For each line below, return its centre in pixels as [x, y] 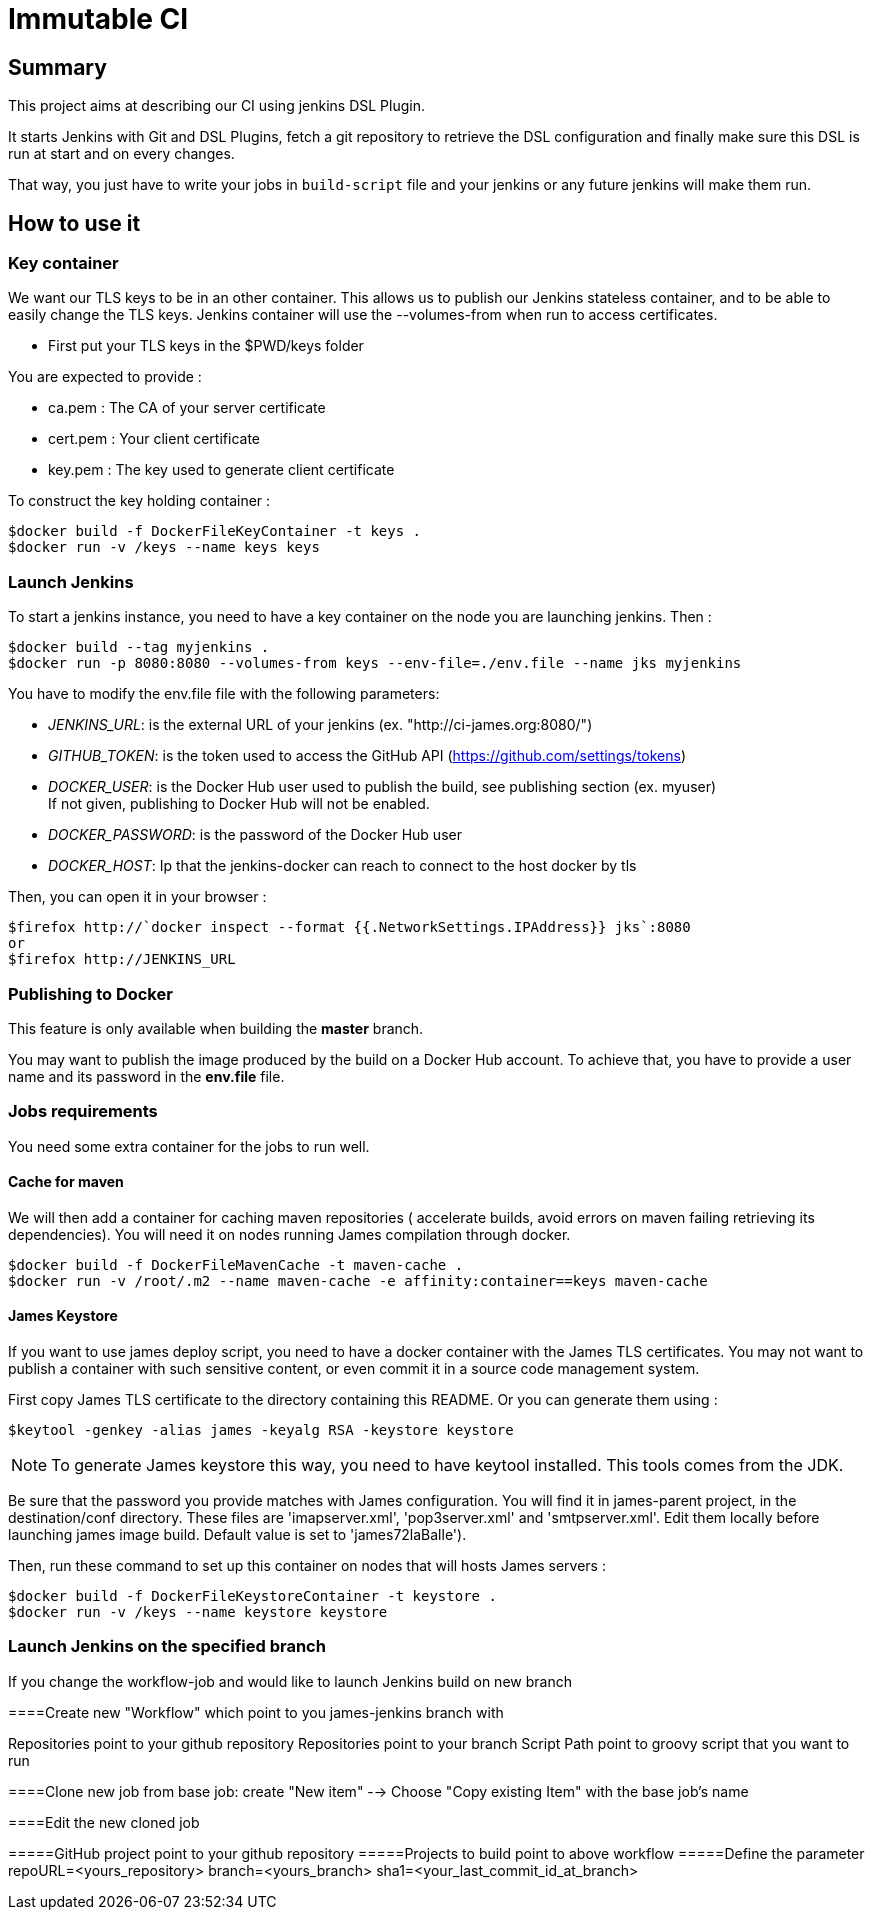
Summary [57, 67]
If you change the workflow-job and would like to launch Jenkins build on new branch [290, 1681]
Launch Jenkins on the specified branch [167, 1646]
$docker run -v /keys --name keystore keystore [198, 1612]
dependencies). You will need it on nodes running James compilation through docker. [289, 1234]
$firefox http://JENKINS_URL [122, 959]
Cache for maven [66, 1182]
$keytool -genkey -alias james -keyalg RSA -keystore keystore [261, 1430]
